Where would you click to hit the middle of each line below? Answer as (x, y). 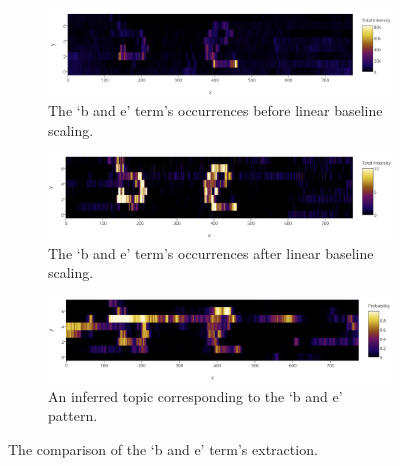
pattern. (73, 415)
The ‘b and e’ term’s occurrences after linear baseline (211, 252)
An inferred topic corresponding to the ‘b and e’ (195, 395)
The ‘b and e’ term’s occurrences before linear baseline (215, 110)
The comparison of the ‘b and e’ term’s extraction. (163, 449)
